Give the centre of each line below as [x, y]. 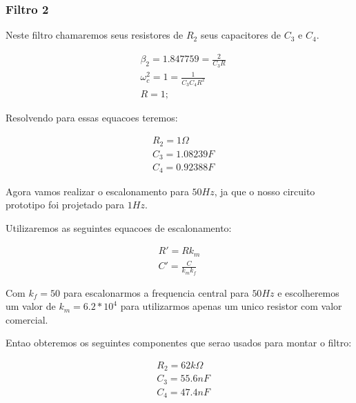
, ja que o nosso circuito [265, 191]
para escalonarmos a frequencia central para [156, 292]
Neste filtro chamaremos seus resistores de [95, 35]
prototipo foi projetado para [65, 205]
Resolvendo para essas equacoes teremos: [92, 118]
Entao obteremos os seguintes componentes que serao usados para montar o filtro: [179, 343]
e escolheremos [308, 292]
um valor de [31, 306]
